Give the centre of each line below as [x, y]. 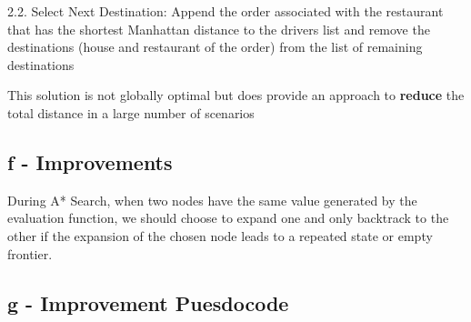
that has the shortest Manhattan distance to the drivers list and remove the [219, 29]
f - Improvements [90, 161]
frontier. [30, 253]
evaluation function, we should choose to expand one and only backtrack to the [228, 218]
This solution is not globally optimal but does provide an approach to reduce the [236, 95]
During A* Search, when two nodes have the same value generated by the [212, 200]
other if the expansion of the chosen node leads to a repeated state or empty [220, 235]
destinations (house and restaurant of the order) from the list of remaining [215, 47]
